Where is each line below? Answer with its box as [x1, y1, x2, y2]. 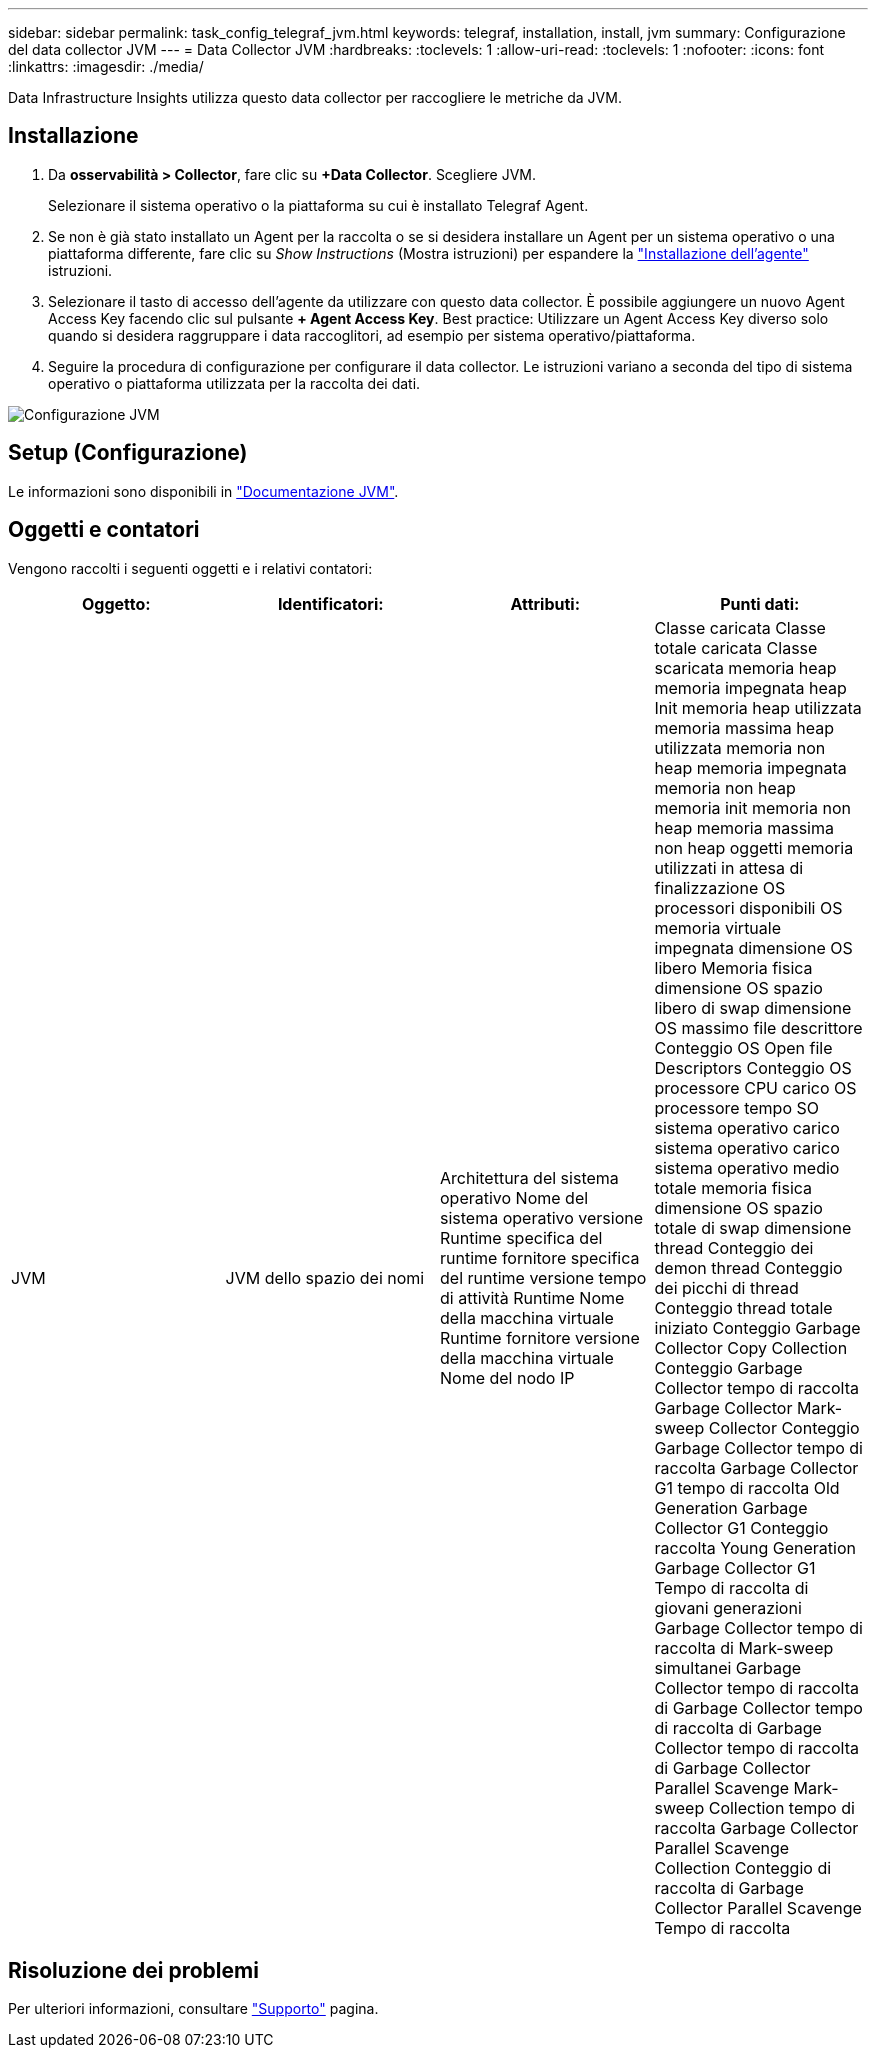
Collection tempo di [708, 1797, 855, 1818]
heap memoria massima [654, 817, 834, 838]
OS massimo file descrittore [654, 1017, 863, 1038]
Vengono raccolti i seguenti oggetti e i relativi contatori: [8, 559, 373, 577]
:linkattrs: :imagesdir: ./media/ [8, 58, 204, 75]
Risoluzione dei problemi [8, 1957, 259, 1983]
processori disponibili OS [654, 897, 843, 918]
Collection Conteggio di [654, 1857, 832, 1878]
